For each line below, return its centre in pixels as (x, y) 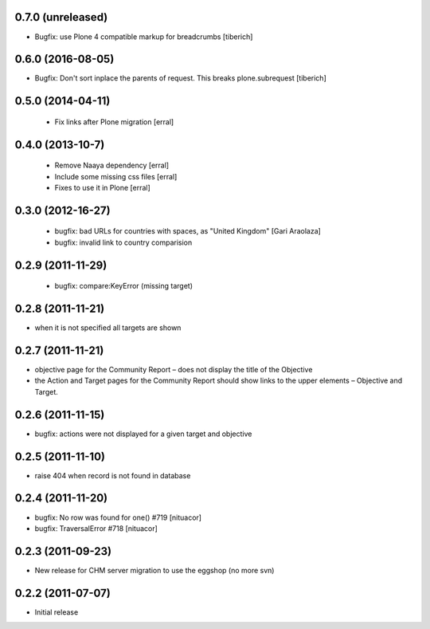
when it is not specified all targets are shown (108, 328)
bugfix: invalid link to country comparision (123, 242)
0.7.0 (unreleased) (61, 17)
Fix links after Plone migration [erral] (114, 122)
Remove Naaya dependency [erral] (112, 165)
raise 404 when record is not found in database (113, 475)
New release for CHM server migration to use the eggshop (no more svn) (154, 570)
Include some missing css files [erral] (116, 176)
